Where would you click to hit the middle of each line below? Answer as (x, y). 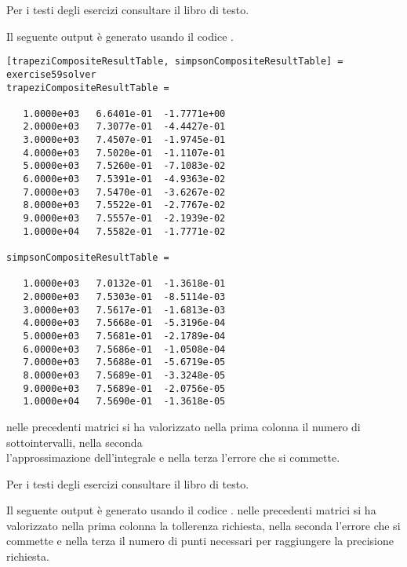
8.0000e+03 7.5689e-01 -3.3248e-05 (124, 375)
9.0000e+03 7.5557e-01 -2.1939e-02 (124, 219)
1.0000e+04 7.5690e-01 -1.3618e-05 (124, 402)
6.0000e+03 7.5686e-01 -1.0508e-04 (124, 349)
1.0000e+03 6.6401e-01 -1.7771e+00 (124, 113)
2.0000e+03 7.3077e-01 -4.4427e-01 (124, 127)
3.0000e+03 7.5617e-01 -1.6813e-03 (124, 310)
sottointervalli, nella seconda (74, 442)
